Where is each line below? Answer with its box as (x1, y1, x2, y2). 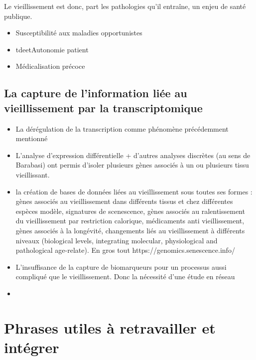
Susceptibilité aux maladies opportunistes (15, 27, 142, 38)
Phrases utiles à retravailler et (4, 317, 216, 338)
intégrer (4, 337, 59, 357)
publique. (4, 10, 32, 21)
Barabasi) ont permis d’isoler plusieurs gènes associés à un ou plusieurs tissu (15, 160, 249, 170)
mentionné (15, 133, 48, 144)
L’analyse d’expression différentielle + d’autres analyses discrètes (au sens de (15, 150, 251, 160)
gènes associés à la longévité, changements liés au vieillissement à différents (15, 225, 245, 235)
